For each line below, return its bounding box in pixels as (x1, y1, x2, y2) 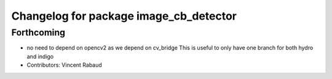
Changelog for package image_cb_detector (11, 9, 237, 23)
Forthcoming (11, 27, 66, 38)
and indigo (26, 53, 54, 60)
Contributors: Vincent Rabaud (26, 61, 103, 69)
